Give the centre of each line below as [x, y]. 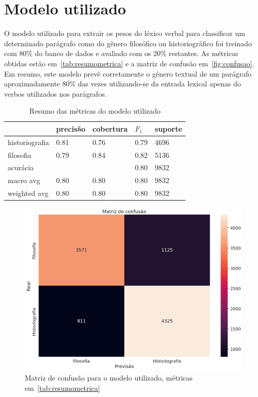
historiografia [29, 142]
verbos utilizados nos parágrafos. [56, 93]
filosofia [20, 155]
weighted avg [28, 193]
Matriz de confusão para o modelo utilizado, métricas [109, 378]
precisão [71, 128]
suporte [169, 128]
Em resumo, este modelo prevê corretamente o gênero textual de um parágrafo [128, 73]
